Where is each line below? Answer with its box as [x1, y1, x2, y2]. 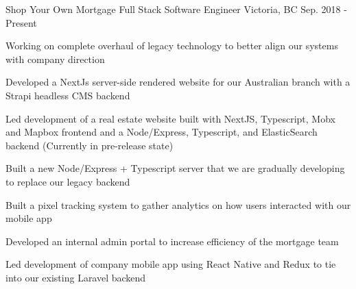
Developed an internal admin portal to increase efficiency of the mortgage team [5, 234, 339, 248]
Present [5, 15, 37, 29]
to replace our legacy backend [5, 174, 130, 188]
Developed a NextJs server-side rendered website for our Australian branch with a [5, 75, 351, 89]
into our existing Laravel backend [5, 270, 146, 284]
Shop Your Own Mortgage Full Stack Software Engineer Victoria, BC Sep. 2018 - [5, 2, 347, 16]
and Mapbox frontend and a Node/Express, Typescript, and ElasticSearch [5, 125, 318, 139]
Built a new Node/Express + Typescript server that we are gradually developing [5, 161, 345, 175]
